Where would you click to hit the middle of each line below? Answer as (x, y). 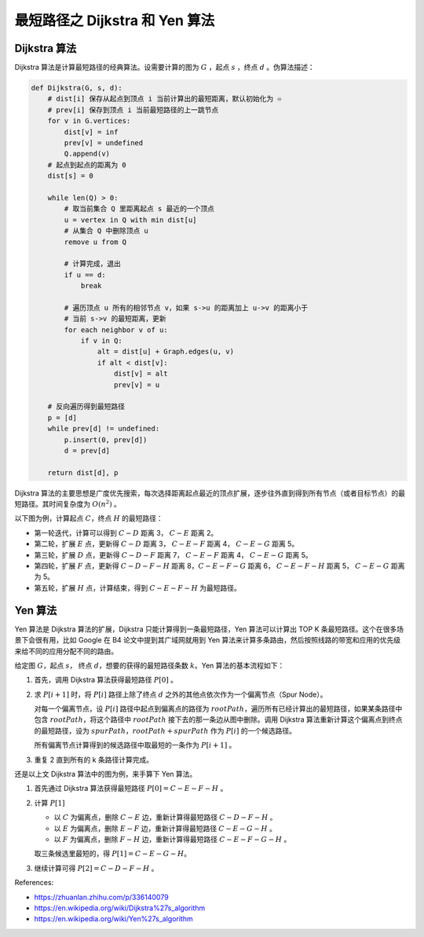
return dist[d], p (83, 472)
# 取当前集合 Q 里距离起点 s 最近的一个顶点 (139, 209)
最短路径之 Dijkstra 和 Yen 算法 (115, 20)
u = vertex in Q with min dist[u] (130, 220)
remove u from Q (95, 242)
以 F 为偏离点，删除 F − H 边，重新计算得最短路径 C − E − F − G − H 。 (172, 839)
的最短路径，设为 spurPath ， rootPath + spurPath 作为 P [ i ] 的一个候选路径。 (165, 730)
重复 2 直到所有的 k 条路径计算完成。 (93, 759)
